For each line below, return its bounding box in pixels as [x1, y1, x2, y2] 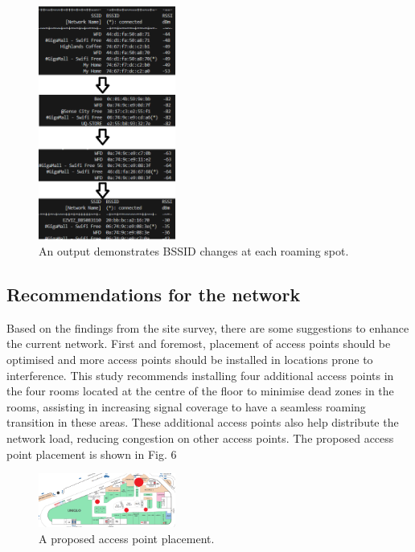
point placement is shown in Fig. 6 [6, 445, 177, 462]
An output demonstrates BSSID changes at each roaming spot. [39, 243, 349, 260]
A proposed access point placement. [39, 530, 215, 546]
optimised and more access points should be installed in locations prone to [6, 351, 373, 368]
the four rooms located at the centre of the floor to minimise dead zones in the [6, 382, 394, 399]
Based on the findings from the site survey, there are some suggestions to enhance [6, 319, 409, 336]
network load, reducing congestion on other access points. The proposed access [6, 430, 394, 447]
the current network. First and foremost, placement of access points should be [6, 335, 391, 352]
